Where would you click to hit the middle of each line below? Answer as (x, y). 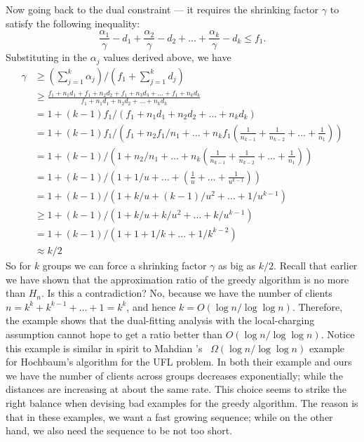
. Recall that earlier (316, 265)
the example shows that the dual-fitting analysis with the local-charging (160, 320)
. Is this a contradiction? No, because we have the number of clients (187, 293)
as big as (237, 265)
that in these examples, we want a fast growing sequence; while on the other (169, 416)
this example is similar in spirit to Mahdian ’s (104, 348)
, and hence (151, 306)
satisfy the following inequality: (73, 23)
